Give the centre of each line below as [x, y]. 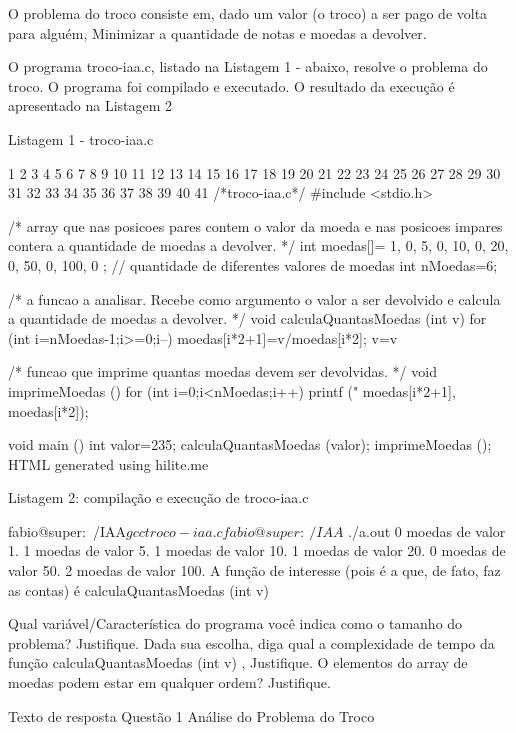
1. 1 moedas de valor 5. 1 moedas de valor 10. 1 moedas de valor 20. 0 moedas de [257, 550]
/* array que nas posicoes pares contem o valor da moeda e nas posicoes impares [255, 225]
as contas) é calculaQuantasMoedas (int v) [138, 589]
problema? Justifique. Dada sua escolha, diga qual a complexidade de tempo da [251, 642]
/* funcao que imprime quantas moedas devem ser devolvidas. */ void [222, 371]
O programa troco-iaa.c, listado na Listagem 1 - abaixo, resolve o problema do [248, 66]
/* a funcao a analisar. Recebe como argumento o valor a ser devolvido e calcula [254, 298]
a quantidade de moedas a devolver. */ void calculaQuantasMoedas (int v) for [247, 318]
